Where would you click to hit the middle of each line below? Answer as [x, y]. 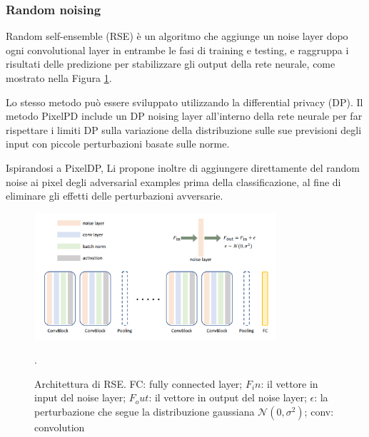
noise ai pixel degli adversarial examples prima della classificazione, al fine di [173, 181]
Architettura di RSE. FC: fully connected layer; [138, 383]
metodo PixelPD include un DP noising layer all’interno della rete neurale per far [184, 116]
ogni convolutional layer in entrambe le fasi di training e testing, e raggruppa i [177, 50]
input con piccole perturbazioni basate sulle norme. [118, 144]
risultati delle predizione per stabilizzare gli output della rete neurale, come [171, 64]
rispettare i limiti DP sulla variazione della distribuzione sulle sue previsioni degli [184, 129]
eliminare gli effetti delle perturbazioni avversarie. [115, 196]
